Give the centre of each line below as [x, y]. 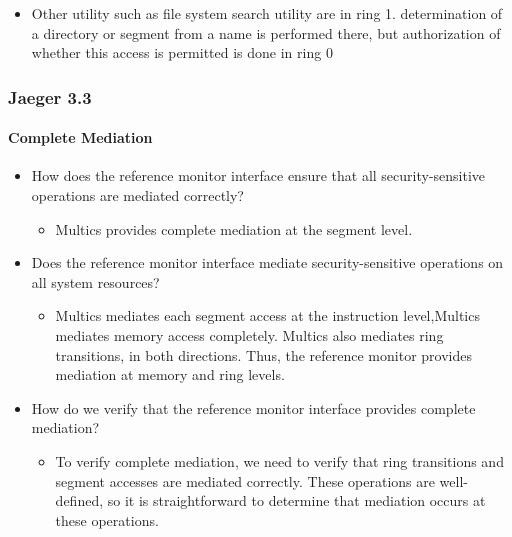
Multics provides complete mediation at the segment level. [234, 228]
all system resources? [95, 281]
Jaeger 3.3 [50, 96]
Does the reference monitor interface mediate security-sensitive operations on [267, 262]
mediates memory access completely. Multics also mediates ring [249, 334]
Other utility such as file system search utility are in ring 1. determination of [267, 13]
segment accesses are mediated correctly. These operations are [245, 480]
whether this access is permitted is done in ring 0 [182, 52]
